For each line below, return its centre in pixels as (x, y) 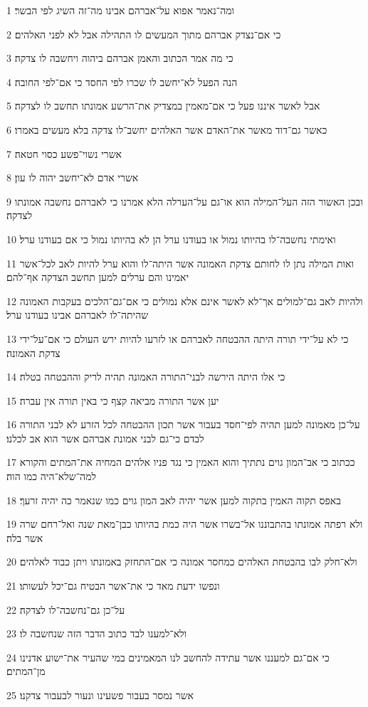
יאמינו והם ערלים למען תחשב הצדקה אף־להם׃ (98, 277)
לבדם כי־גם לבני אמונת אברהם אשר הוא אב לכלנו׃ (105, 438)
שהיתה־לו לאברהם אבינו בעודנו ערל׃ (78, 315)
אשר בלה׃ (25, 537)
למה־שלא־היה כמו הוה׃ (51, 476)
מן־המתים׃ (26, 671)
